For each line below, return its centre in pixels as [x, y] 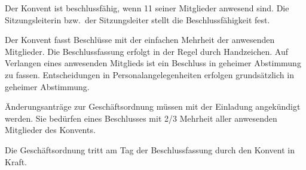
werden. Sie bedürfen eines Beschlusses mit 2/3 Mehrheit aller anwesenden [141, 118]
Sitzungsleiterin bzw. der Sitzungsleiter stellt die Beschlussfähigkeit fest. [137, 19]
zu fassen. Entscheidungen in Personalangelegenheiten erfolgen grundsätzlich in [149, 74]
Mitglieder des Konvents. [50, 130]
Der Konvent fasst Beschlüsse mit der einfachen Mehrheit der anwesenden [140, 40]
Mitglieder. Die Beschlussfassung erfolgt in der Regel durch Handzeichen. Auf [147, 51]
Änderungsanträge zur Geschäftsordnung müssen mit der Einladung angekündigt [153, 106]
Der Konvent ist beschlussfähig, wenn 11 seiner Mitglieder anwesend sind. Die [147, 8]
